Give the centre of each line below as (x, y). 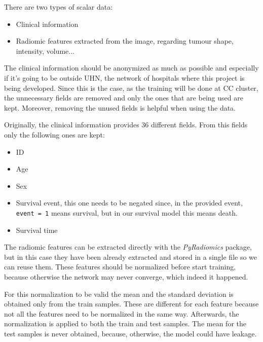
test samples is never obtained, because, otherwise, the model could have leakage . (130, 333)
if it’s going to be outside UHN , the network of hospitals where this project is (124, 77)
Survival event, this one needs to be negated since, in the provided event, (129, 203)
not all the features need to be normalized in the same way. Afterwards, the (122, 313)
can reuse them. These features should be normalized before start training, (120, 267)
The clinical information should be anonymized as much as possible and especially (131, 68)
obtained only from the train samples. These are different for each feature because (131, 304)
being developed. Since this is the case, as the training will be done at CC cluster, (131, 88)
